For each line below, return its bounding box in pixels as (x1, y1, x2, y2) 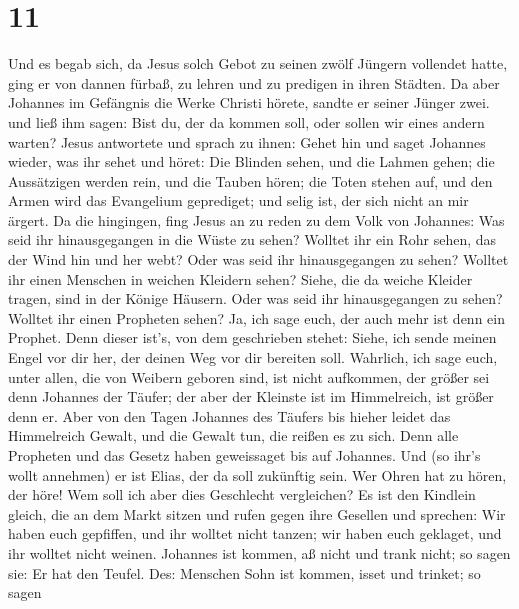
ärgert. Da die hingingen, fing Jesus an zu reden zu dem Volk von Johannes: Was (8, 209, 505, 230)
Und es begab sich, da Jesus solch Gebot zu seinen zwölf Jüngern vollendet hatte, (8, 53, 508, 74)
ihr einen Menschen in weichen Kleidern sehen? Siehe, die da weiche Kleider (8, 268, 473, 289)
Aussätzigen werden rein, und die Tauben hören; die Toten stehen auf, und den (8, 170, 493, 191)
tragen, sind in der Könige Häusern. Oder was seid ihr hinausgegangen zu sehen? (8, 288, 503, 309)
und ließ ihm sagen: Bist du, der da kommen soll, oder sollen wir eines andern (8, 111, 485, 132)
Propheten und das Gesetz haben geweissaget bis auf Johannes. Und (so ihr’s (8, 445, 481, 465)
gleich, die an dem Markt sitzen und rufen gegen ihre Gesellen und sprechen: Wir (8, 503, 506, 524)
